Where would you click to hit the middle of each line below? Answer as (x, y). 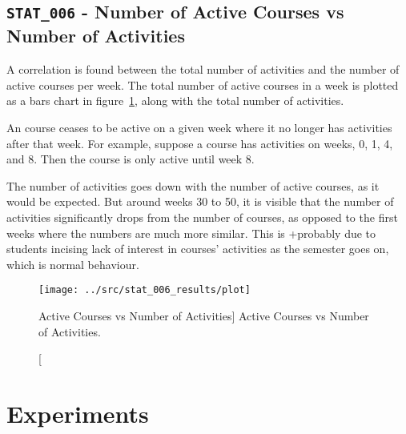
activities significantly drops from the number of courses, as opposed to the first (202, 217)
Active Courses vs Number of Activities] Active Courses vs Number (204, 315)
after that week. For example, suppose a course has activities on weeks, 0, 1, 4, (200, 143)
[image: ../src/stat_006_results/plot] (145, 290)
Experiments (78, 413)
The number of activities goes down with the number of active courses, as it (193, 185)
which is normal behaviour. (73, 264)
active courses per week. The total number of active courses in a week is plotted (203, 84)
